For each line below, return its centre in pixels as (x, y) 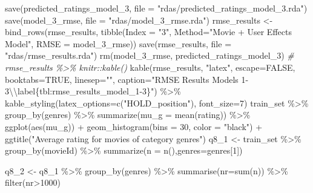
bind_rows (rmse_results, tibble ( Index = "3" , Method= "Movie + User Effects (148, 32)
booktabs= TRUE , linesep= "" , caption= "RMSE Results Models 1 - (127, 79)
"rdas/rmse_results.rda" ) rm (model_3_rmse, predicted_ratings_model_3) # (150, 55)
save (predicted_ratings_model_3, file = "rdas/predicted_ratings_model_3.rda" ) (156, 8)
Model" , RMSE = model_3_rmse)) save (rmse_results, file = (118, 43)
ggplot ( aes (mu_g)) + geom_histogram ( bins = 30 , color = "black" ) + (134, 126)
